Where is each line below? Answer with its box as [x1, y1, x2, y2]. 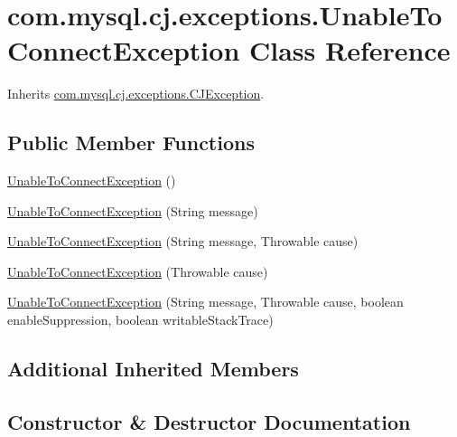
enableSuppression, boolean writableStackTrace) [7, 310, 274, 329]
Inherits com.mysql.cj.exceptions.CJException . [7, 84, 265, 103]
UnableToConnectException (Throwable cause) [7, 261, 268, 280]
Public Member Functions [7, 128, 255, 157]
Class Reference [249, 32, 451, 69]
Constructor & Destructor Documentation [7, 407, 411, 435]
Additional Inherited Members [7, 355, 299, 383]
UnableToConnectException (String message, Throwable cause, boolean [7, 292, 404, 311]
